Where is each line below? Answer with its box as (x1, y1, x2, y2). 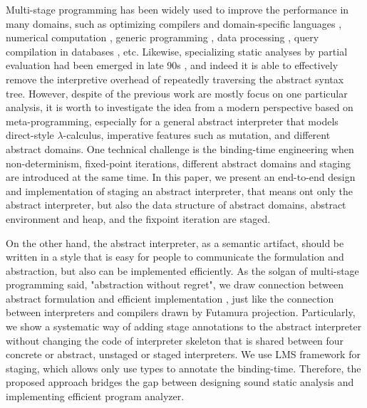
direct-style (6, 127, 54, 142)
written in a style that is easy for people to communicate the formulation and (6, 249, 344, 264)
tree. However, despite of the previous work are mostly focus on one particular (6, 85, 348, 100)
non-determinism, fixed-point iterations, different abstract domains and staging (6, 155, 351, 170)
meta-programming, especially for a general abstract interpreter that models (6, 113, 338, 128)
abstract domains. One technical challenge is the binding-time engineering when (6, 141, 354, 156)
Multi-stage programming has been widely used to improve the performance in (6, 2, 349, 16)
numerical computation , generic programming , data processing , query (6, 30, 319, 45)
